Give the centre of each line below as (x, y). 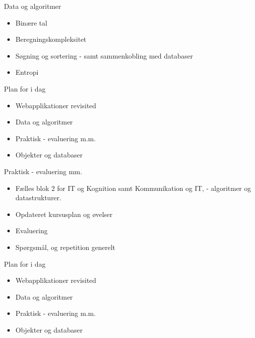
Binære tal (31, 22)
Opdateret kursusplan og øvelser (64, 214)
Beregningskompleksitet (51, 39)
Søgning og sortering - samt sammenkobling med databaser (104, 55)
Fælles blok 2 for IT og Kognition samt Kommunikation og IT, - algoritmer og (133, 188)
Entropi (27, 72)
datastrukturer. (38, 198)
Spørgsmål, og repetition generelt (65, 247)
